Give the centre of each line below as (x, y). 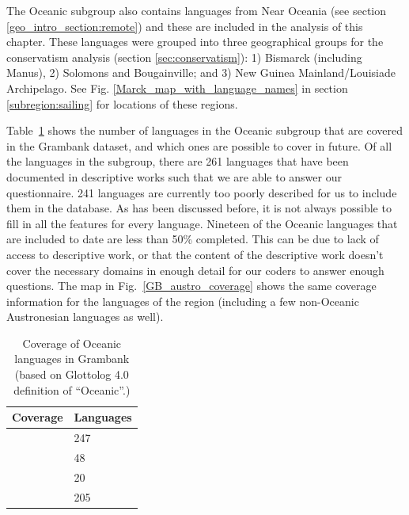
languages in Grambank (72, 359)
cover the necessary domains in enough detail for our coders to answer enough (195, 270)
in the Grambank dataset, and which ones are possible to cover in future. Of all (199, 145)
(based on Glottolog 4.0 (72, 374)
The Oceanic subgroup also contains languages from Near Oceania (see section (197, 10)
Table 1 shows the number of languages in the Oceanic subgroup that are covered (204, 130)
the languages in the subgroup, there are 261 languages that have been (178, 161)
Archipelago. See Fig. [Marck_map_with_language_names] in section (177, 88)
